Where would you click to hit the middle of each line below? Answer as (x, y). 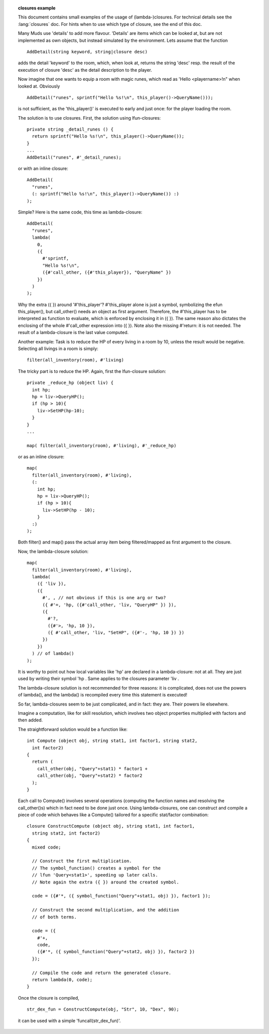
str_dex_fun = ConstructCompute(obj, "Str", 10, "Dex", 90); (103, 1009)
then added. (31, 720)
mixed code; (46, 847)
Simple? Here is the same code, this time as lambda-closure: (80, 212)
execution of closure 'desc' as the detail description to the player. (85, 70)
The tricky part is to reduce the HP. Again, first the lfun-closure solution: (92, 371)
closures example (37, 8)
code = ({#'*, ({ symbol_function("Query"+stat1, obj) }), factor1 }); (121, 896)
